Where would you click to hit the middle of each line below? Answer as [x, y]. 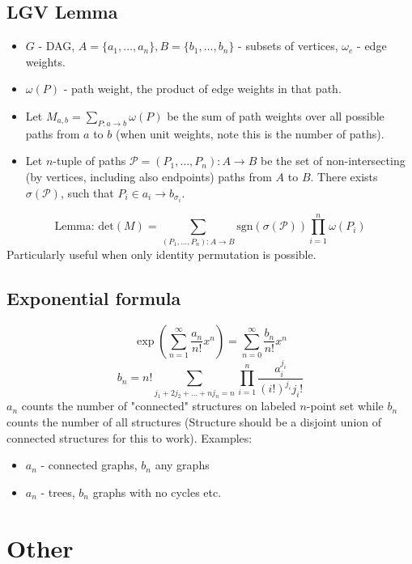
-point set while [345, 406]
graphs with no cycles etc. [157, 492]
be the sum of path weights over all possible [276, 115]
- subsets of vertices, [288, 46]
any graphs [182, 465]
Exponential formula [94, 297]
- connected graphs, [89, 465]
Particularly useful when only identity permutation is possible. [161, 254]
